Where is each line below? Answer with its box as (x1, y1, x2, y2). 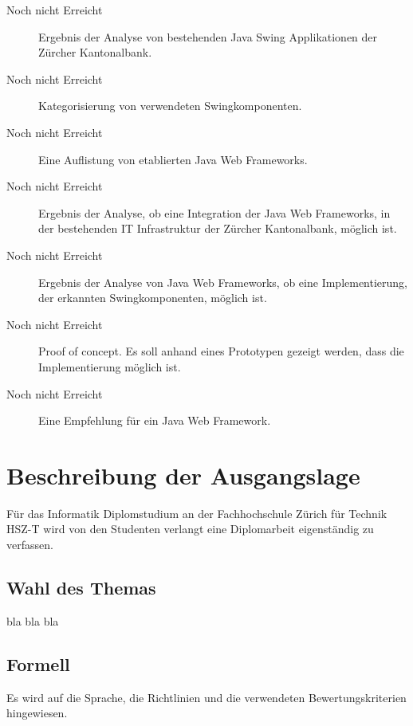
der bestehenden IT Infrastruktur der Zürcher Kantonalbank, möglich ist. (38, 220, 397, 237)
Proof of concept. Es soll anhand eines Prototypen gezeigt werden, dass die (38, 343, 404, 359)
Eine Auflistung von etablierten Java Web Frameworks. (38, 151, 308, 167)
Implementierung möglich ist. (38, 358, 181, 375)
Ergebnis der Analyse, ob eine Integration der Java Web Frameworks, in (38, 204, 391, 221)
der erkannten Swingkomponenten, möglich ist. (38, 289, 267, 306)
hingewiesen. (6, 704, 68, 721)
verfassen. (6, 536, 53, 552)
